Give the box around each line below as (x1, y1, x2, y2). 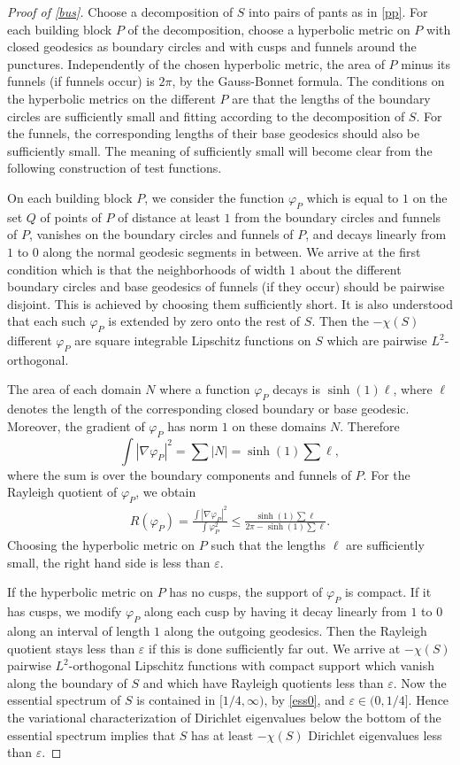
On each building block (7, 188, 133, 206)
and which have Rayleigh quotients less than (142, 673, 384, 692)
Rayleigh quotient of (7, 483, 118, 501)
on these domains (232, 416, 326, 435)
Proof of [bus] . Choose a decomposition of (7, 3, 234, 20)
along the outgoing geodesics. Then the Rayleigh (164, 622, 427, 640)
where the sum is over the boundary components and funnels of (7, 465, 351, 483)
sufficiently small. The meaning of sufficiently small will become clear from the (7, 141, 433, 159)
